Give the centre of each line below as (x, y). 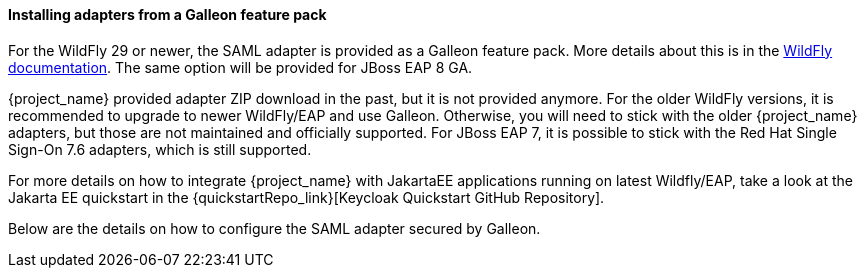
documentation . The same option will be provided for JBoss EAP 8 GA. (240, 67)
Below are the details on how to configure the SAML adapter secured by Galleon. (274, 228)
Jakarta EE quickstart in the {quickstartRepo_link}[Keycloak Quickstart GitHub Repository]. (306, 197)
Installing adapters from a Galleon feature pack (167, 14)
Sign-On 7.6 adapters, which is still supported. (160, 149)
